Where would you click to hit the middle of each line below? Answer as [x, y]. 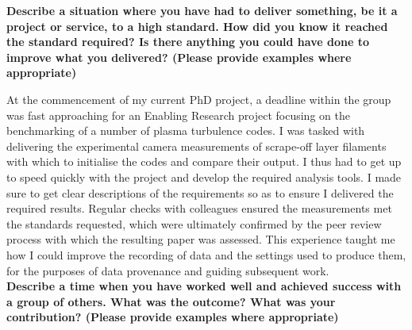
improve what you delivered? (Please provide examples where [179, 57]
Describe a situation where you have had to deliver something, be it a [202, 10]
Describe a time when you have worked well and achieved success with [204, 286]
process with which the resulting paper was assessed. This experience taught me [201, 239]
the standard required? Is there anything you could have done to [188, 42]
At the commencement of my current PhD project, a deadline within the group [199, 99]
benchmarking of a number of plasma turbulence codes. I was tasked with [186, 130]
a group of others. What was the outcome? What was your [171, 301]
